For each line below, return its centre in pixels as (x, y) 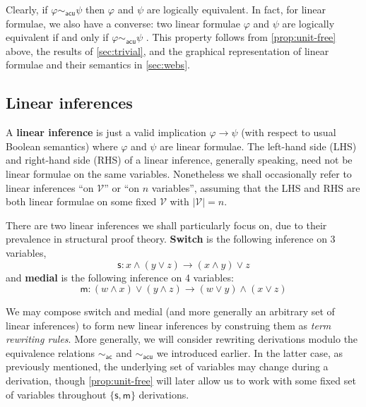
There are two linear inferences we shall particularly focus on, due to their (166, 225)
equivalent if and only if (57, 37)
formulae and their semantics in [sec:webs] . (98, 65)
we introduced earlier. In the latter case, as (249, 352)
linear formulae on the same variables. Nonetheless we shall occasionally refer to (179, 173)
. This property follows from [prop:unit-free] (241, 37)
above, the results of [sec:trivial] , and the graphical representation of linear (167, 50)
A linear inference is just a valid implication (106, 132)
